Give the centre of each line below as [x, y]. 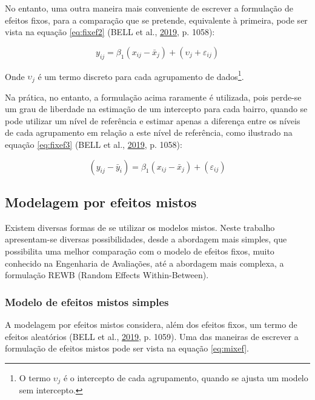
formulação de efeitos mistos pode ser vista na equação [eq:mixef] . [127, 348]
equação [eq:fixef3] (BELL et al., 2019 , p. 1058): [94, 145]
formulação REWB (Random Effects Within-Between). [107, 275]
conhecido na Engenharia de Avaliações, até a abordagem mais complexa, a [144, 263]
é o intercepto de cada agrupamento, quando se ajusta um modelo [186, 377]
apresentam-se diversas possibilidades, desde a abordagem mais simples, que [146, 239]
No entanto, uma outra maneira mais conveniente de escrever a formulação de [149, 8]
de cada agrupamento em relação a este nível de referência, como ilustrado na [149, 132]
